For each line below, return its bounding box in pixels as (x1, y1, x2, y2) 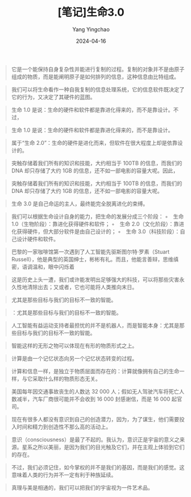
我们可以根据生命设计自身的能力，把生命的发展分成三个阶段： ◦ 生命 (11, 213, 184, 220)
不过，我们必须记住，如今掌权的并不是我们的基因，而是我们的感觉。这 (11, 463, 185, 471)
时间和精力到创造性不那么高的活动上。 (16, 423, 111, 430)
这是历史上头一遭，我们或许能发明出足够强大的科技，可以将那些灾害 (11, 276, 180, 283)
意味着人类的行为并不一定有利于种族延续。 (11, 471, 117, 478)
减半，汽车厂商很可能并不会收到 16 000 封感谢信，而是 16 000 (16, 395, 171, 403)
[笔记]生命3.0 (57, 5, 125, 19)
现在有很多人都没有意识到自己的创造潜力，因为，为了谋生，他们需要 (11, 415, 180, 422)
